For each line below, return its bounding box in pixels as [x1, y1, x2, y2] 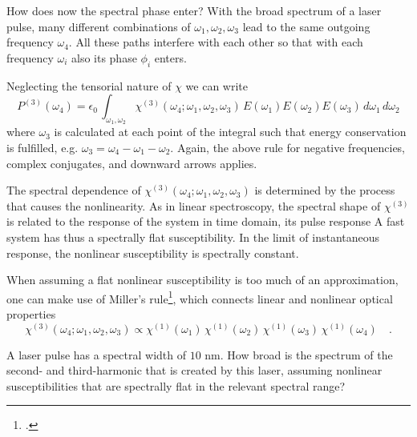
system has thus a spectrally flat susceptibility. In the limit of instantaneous [6, 228, 380, 245]
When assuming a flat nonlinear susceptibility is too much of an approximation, [6, 271, 399, 288]
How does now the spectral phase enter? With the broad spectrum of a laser [6, 2, 382, 18]
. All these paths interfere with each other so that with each [68, 34, 363, 50]
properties [6, 305, 56, 322]
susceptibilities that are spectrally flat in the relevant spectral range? [6, 377, 346, 394]
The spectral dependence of [6, 182, 141, 198]
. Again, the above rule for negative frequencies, [170, 138, 406, 155]
